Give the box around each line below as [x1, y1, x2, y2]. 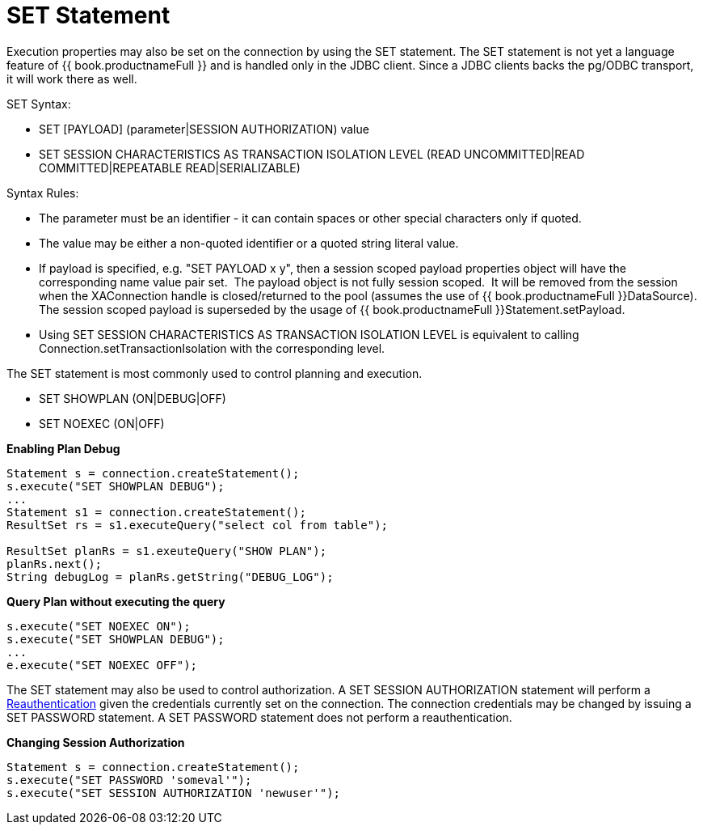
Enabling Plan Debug [6, 441, 120, 456]
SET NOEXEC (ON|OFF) [39, 416, 165, 430]
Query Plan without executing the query [6, 594, 225, 608]
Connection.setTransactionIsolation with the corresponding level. [39, 341, 385, 355]
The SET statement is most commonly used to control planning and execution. [6, 366, 423, 380]
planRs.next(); [6, 557, 103, 570]
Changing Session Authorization [6, 735, 185, 749]
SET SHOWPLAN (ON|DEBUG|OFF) [39, 391, 226, 405]
